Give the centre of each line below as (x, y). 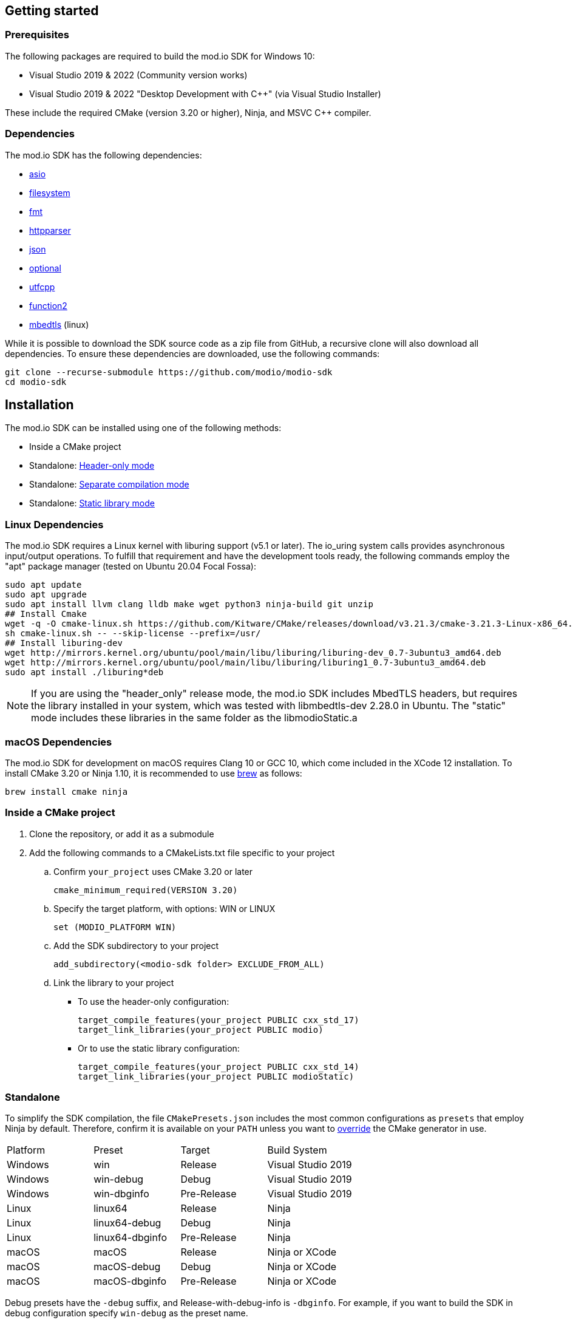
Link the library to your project (114, 982)
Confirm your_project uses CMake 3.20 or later (153, 871)
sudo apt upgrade (46, 595)
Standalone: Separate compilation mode (109, 485)
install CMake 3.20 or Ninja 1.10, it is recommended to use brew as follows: (154, 773)
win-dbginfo (121, 1194)
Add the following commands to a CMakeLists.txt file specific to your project (182, 852)
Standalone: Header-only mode (92, 466)
